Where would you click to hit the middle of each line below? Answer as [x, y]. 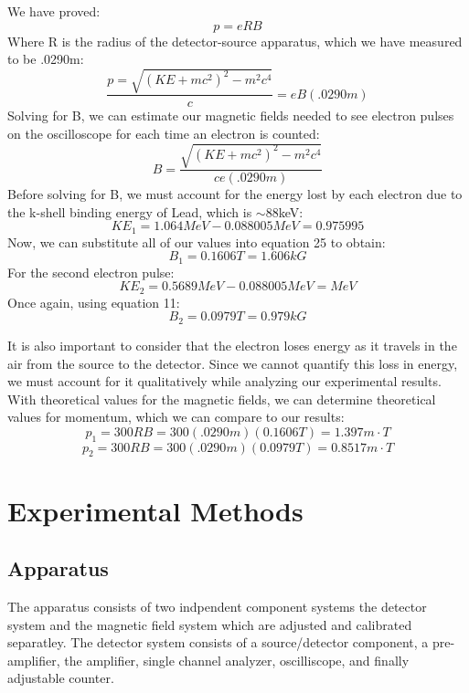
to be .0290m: [46, 59]
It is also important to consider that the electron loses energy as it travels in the [232, 345]
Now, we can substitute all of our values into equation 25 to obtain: [197, 241]
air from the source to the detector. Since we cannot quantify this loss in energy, [233, 363]
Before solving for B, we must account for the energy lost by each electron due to [235, 194]
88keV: [284, 211]
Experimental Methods [155, 510]
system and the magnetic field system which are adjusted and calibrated [210, 624]
